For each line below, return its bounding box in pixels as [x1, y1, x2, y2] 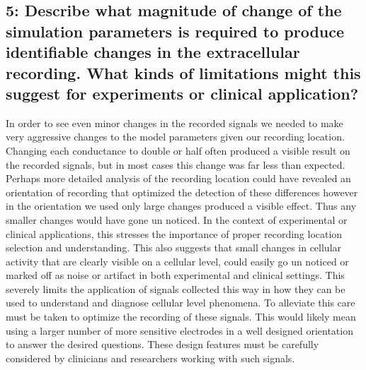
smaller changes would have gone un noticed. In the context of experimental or [6, 212, 348, 227]
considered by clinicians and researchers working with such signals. [6, 350, 295, 365]
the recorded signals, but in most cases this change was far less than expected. [6, 157, 345, 172]
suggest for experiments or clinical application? [6, 82, 359, 104]
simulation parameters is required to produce [6, 20, 345, 42]
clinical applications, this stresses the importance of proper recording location [6, 226, 343, 241]
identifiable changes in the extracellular [6, 41, 300, 63]
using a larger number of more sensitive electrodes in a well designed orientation [6, 323, 353, 338]
